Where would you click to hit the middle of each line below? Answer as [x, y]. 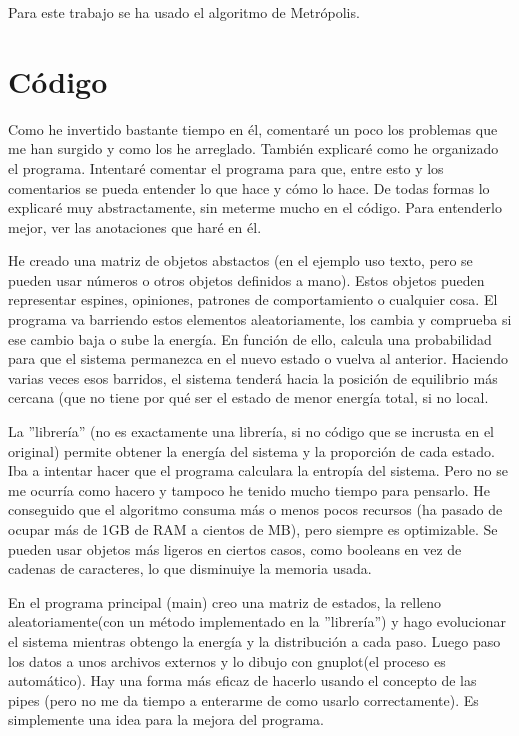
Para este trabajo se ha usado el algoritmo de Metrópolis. [184, 12]
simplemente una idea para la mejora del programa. [166, 719]
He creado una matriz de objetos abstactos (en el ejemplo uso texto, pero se [240, 260]
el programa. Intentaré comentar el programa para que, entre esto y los [226, 167]
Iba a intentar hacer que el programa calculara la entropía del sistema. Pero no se [258, 470]
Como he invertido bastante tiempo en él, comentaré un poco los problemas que [253, 128]
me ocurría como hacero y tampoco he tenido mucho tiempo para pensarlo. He [249, 489]
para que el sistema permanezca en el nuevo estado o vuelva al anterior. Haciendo [258, 358]
